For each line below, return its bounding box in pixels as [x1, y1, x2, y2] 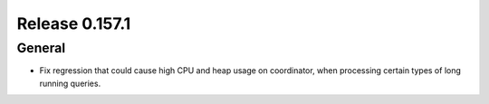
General [16, 40, 66, 56]
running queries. [39, 78, 101, 89]
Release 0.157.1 [16, 14, 131, 33]
